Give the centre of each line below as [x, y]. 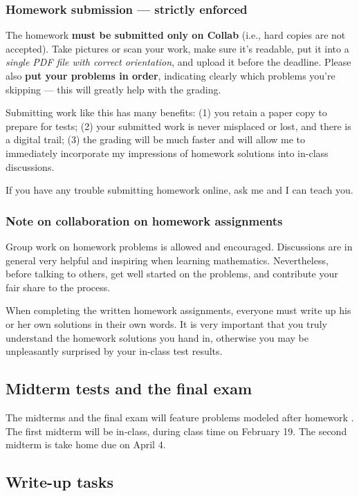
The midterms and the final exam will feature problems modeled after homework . [180, 417]
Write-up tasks [59, 482]
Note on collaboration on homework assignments [144, 220]
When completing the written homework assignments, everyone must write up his [178, 310]
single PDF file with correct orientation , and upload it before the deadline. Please [178, 62]
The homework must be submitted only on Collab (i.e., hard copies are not [176, 35]
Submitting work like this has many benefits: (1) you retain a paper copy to [166, 112]
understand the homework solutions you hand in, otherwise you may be [157, 337]
